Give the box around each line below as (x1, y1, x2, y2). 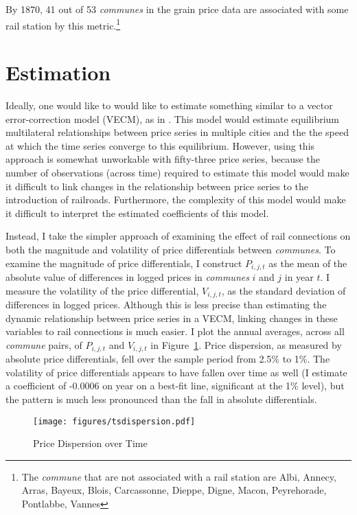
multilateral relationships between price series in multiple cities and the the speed (5, 125, 349, 139)
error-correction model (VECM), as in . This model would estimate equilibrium (5, 111, 340, 126)
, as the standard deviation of (221, 283, 346, 297)
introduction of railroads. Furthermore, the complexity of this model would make (5, 192, 346, 207)
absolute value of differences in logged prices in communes (5, 269, 249, 284)
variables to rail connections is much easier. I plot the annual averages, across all (5, 324, 345, 339)
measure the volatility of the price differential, (5, 283, 199, 297)
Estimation (5, 58, 111, 87)
